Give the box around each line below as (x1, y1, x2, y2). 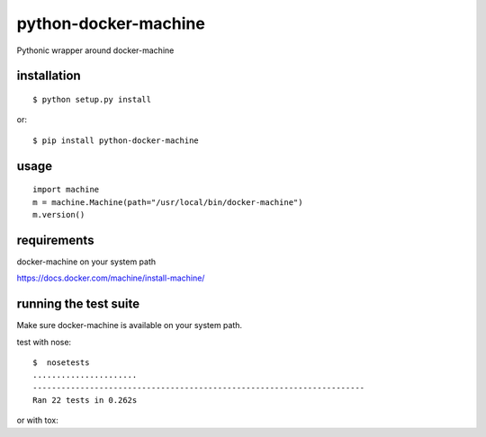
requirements (16, 232, 94, 247)
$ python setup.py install (32, 94, 152, 104)
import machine (32, 184, 100, 195)
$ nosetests (32, 357, 90, 368)
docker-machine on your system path (16, 256, 157, 267)
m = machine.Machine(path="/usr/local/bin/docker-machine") (32, 197, 303, 207)
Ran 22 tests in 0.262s (32, 396, 138, 406)
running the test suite (16, 297, 140, 312)
